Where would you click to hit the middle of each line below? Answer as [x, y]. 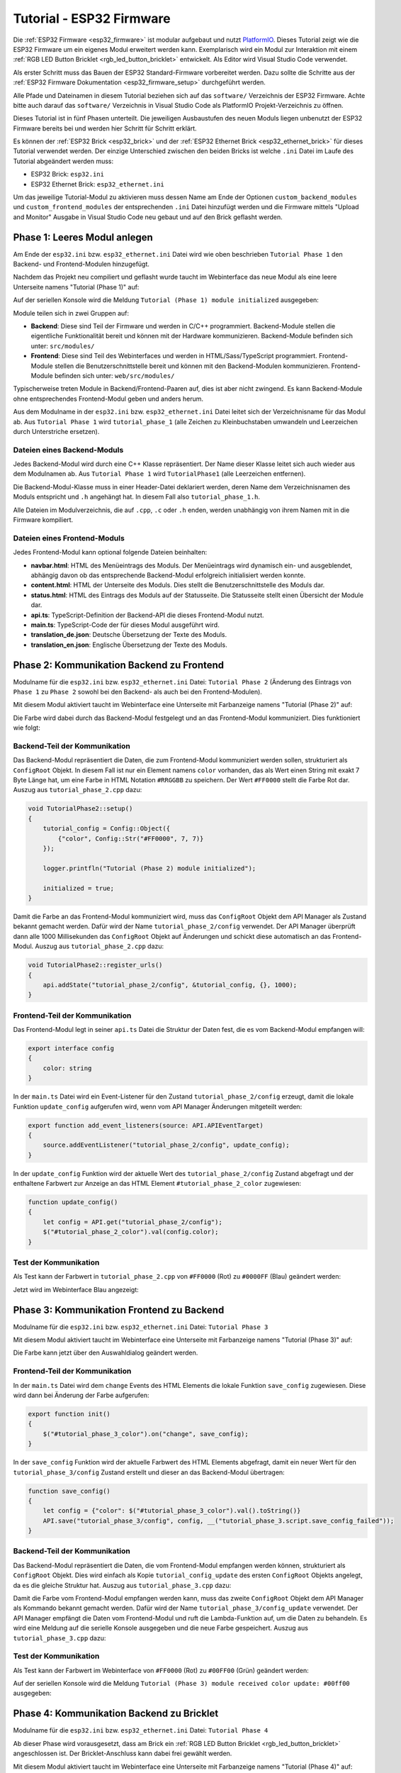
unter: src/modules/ [63, 346]
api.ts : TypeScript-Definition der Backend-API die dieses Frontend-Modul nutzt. [148, 615]
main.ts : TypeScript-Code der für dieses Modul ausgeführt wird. [125, 625]
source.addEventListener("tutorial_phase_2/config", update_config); [166, 1145]
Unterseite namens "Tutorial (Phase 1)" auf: [76, 287]
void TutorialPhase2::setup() [80, 809]
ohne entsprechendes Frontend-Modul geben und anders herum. [108, 399]
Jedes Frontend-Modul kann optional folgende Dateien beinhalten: [110, 552]
